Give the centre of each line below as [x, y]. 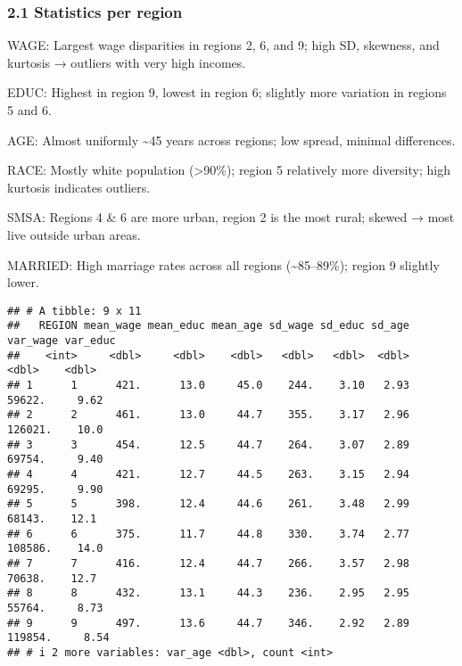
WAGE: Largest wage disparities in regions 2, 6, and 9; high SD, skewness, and [223, 45]
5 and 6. [29, 110]
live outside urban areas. [74, 234]
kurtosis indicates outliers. [79, 187]
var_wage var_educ [62, 341]
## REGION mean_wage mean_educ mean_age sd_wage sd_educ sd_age [209, 326]
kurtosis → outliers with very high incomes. [127, 62]
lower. [23, 282]
